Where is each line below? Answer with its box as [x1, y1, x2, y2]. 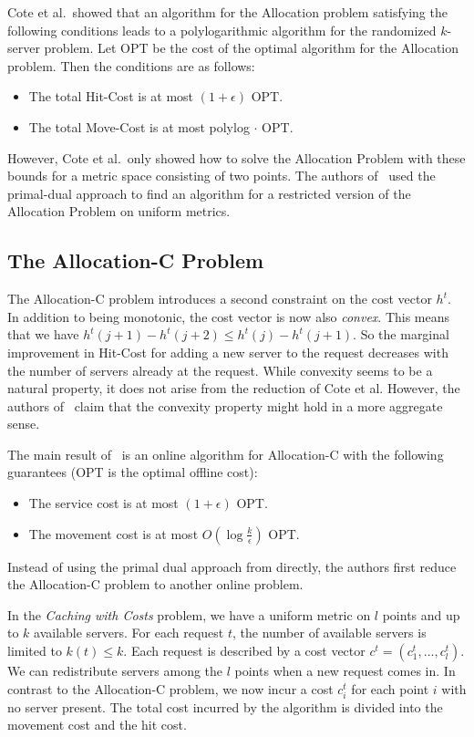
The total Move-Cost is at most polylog [28, 117, 250, 136]
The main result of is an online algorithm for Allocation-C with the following [7, 444, 444, 463]
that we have [7, 325, 79, 344]
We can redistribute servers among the [7, 661, 223, 680]
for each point [351, 679, 429, 698]
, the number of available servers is [232, 623, 427, 642]
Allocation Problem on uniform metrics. [7, 202, 231, 221]
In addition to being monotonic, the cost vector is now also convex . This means [7, 306, 450, 326]
